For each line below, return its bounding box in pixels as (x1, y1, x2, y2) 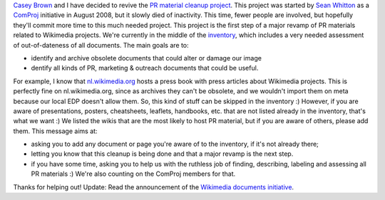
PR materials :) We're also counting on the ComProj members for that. (31, 169, 236, 178)
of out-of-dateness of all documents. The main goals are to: (13, 41, 189, 49)
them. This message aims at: (13, 127, 98, 135)
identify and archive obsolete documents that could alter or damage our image (31, 53, 262, 62)
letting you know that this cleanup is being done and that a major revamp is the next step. (31, 149, 294, 158)
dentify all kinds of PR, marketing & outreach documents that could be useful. (31, 64, 259, 73)
